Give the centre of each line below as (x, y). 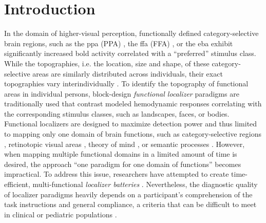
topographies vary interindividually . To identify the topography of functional (126, 83)
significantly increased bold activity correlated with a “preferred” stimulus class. (130, 53)
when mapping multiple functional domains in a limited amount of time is (121, 154)
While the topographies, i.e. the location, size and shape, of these (107, 63)
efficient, (17, 184)
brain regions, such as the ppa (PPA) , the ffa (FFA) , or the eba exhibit (119, 43)
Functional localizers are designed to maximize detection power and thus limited (131, 124)
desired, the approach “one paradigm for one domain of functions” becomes (123, 164)
